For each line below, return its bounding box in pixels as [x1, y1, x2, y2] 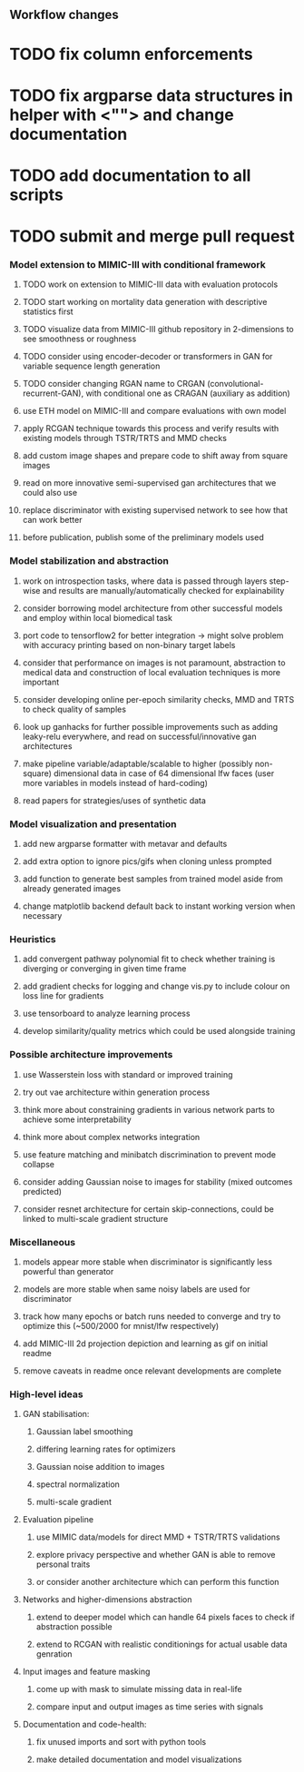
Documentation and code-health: [22, 1719, 147, 1730]
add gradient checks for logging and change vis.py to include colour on [22, 980, 290, 992]
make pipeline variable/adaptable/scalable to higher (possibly [22, 758, 253, 769]
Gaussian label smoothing [35, 1426, 133, 1437]
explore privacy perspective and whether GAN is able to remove [35, 1550, 276, 1560]
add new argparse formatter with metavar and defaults [22, 839, 228, 850]
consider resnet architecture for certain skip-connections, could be [22, 1203, 274, 1215]
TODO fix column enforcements [9, 44, 254, 64]
